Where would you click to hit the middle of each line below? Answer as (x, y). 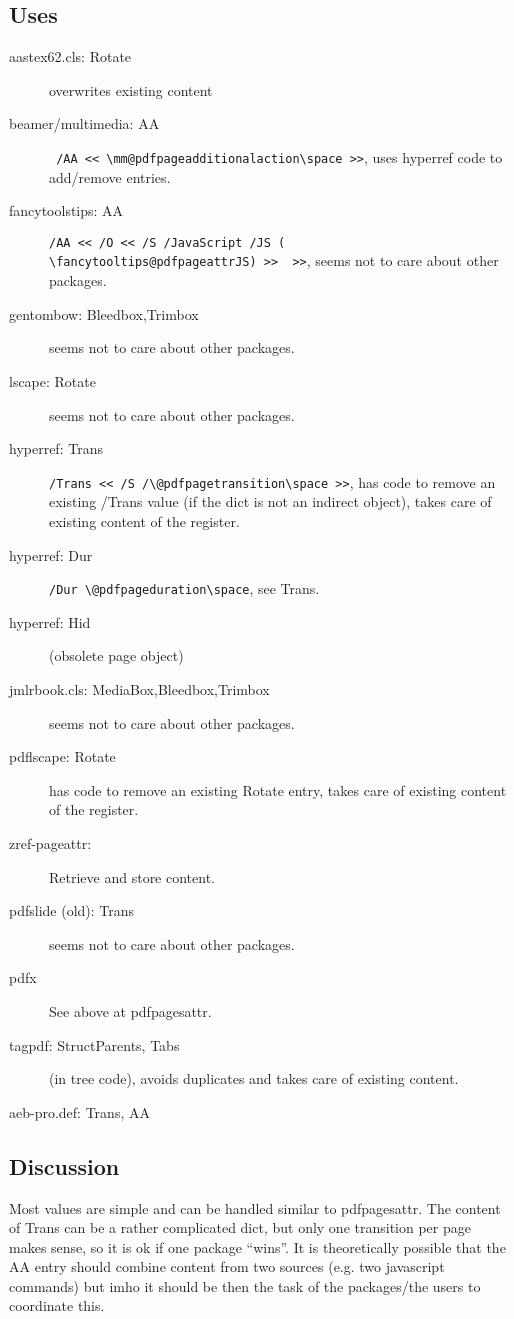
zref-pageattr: (50, 842)
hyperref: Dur (51, 554)
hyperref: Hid (50, 621)
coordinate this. (57, 1305)
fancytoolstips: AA (66, 210)
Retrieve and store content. (132, 876)
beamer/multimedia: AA (84, 123)
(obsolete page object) (116, 655)
